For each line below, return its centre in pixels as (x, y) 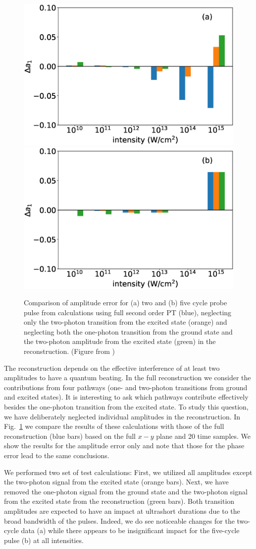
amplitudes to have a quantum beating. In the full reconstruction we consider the (128, 377)
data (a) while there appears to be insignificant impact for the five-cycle (130, 530)
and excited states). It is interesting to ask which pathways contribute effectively (126, 397)
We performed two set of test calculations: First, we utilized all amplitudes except (128, 472)
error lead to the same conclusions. (57, 455)
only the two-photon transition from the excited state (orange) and (126, 322)
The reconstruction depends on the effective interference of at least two (112, 368)
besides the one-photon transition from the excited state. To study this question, (126, 407)
